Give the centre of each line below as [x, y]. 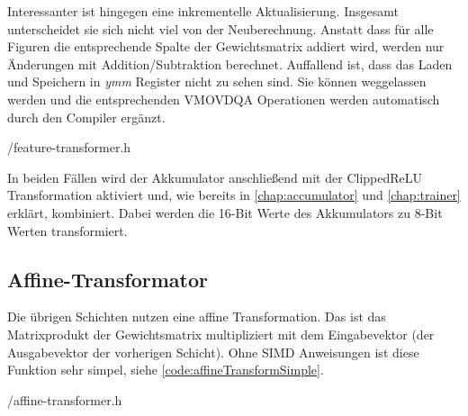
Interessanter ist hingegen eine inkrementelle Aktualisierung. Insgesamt [203, 11]
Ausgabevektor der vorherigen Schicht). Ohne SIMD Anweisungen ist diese [213, 352]
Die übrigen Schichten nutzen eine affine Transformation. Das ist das [197, 317]
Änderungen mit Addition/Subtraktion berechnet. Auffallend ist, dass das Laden [230, 63]
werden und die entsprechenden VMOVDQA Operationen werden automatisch [224, 99]
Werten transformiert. [67, 230]
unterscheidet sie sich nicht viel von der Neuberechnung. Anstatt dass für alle [220, 28]
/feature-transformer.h [69, 147]
